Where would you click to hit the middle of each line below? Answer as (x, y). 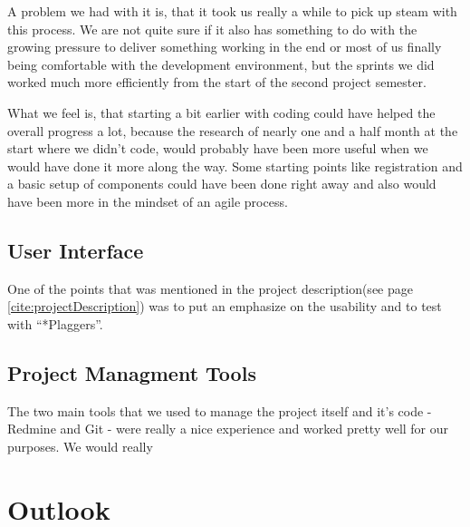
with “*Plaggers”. (55, 323)
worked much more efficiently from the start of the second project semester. (217, 82)
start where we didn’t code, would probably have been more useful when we (218, 148)
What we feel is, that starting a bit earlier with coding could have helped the (221, 112)
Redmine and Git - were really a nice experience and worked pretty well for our (228, 429)
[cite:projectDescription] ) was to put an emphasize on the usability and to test (225, 306)
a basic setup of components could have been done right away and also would (222, 184)
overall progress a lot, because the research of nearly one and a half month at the (233, 130)
